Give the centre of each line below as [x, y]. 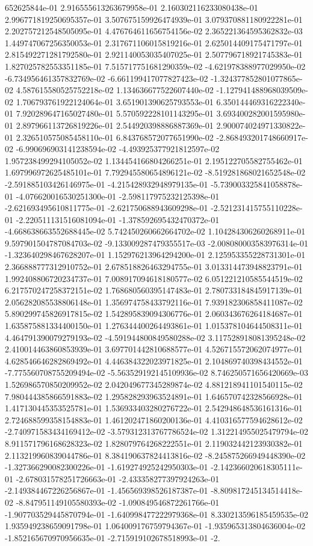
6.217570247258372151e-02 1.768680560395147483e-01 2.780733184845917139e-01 [154, 290]
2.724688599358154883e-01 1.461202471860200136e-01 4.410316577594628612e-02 [154, 419]
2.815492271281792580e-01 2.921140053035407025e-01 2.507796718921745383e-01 [154, 54]
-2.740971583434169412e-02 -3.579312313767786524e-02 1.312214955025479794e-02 [156, 431]
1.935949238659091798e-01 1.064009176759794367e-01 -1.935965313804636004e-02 [155, 526]
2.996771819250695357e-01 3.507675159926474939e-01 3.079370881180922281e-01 [154, 19]
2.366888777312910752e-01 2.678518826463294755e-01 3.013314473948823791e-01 [154, 267]
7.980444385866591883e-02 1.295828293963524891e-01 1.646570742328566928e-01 [154, 396]
